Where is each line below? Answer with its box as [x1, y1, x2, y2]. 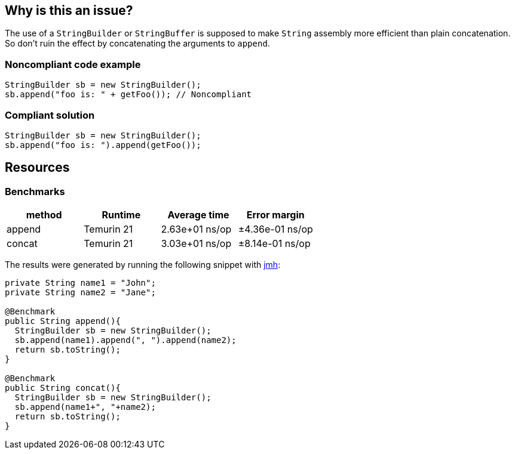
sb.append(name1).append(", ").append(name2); [14, 335, 237, 345]
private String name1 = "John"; [5, 278, 156, 288]
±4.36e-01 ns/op [238, 223, 313, 236]
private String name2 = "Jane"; [5, 288, 156, 298]
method [26, 209, 62, 221]
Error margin [246, 209, 305, 221]
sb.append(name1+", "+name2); [14, 402, 156, 412]
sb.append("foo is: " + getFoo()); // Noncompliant [5, 89, 252, 100]
